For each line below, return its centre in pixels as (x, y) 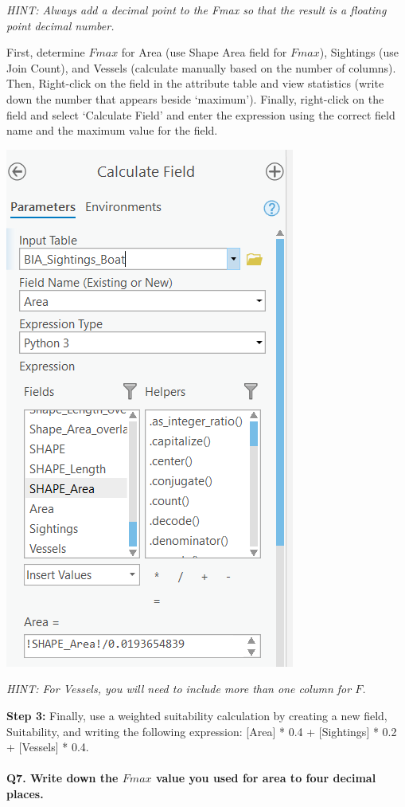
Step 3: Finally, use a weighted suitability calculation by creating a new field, (197, 715)
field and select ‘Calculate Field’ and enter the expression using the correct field (201, 114)
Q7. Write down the (62, 778)
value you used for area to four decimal (266, 778)
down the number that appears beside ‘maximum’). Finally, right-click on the (195, 98)
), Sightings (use (359, 52)
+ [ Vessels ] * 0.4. (48, 747)
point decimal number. (60, 25)
